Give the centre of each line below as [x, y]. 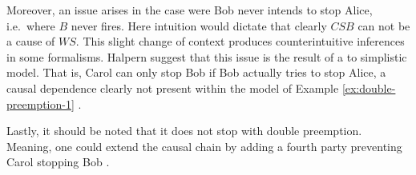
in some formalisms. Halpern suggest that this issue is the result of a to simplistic [207, 56]
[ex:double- [369, 87]
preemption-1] [40, 103]
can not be [384, 25]
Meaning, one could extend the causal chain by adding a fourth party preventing [204, 146]
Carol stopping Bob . [58, 162]
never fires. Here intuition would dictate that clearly [199, 25]
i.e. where [31, 25]
